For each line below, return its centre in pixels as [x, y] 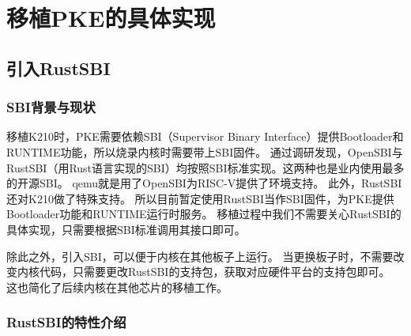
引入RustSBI [58, 68]
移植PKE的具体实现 [111, 18]
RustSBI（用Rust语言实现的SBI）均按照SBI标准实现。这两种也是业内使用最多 [205, 167]
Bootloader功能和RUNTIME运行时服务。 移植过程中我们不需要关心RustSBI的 [204, 214]
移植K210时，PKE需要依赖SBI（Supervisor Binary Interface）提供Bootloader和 [205, 136]
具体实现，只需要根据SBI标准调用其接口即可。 [126, 229]
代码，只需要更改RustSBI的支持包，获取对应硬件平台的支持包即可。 [215, 272]
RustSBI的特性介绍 [66, 322]
